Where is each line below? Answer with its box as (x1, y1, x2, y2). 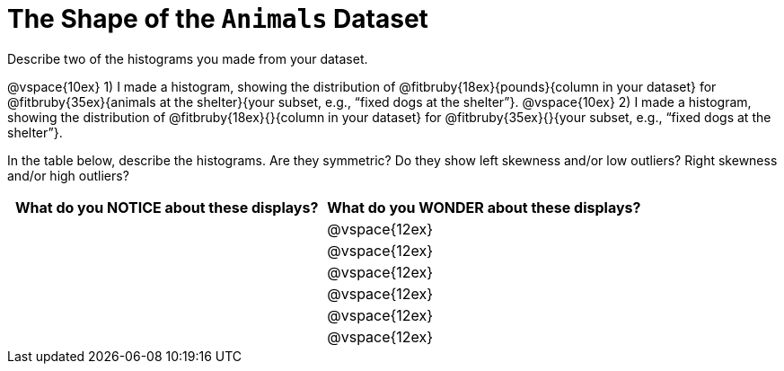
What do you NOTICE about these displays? (14, 198, 319, 216)
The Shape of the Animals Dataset (7, 4, 428, 34)
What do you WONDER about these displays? (327, 198, 641, 216)
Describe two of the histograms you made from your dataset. (7, 50, 368, 66)
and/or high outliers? (7, 167, 129, 183)
